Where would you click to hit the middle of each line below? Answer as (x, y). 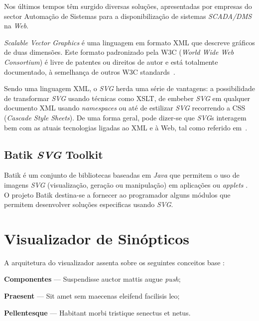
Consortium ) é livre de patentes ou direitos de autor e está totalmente (111, 61)
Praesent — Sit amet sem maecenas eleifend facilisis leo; (92, 296)
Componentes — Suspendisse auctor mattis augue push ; (92, 279)
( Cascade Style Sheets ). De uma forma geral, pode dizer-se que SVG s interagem (125, 117)
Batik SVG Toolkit (54, 154)
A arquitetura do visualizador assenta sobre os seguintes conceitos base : (114, 262)
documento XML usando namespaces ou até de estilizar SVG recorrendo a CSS (125, 108)
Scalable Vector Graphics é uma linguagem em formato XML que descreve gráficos (129, 42)
